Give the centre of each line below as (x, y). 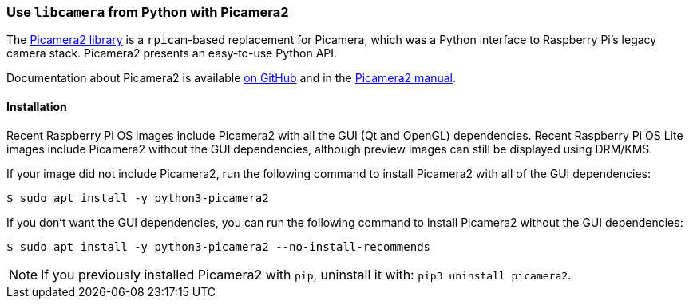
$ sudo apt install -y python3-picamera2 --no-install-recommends (219, 246)
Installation (37, 106)
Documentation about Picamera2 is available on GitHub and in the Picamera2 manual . (232, 78)
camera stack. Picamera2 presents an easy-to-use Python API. (172, 53)
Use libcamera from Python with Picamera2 (148, 12)
